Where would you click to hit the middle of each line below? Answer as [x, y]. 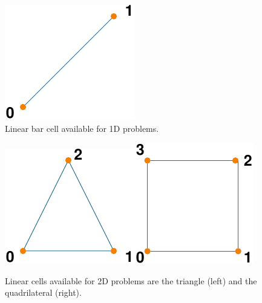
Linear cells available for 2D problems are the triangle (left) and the [131, 280]
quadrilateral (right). [43, 292]
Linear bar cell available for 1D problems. [82, 128]
